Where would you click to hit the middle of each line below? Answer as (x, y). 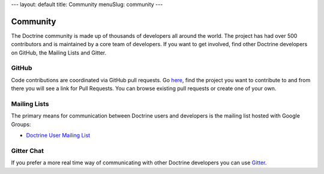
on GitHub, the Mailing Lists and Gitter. (59, 52)
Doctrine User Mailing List (58, 136)
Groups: (21, 124)
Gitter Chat (28, 151)
